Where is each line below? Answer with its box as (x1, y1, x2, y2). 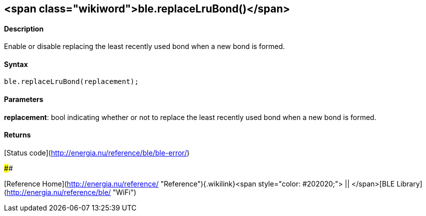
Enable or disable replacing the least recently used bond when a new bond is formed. (4, 42, 285, 51)
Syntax (4, 59, 28, 68)
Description (4, 24, 44, 33)
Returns (4, 130, 31, 139)
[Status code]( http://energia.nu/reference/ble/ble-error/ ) (4, 148, 190, 157)
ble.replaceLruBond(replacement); (4, 77, 139, 86)
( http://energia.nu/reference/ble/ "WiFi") (4, 187, 136, 196)
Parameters (4, 95, 43, 104)
